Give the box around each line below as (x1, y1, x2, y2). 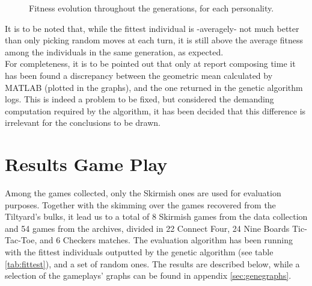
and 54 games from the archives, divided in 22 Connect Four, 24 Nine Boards (5, 222, 290, 234)
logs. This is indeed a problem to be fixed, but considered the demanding (5, 93, 274, 105)
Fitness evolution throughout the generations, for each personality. (29, 2, 274, 14)
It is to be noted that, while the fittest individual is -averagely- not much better (5, 22, 299, 34)
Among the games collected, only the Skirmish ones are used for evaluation (5, 187, 281, 199)
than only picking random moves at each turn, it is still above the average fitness (5, 34, 303, 46)
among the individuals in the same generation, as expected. (5, 45, 224, 58)
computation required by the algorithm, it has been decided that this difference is (5, 104, 306, 117)
